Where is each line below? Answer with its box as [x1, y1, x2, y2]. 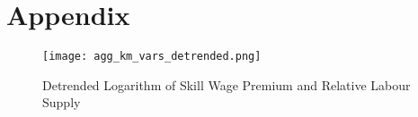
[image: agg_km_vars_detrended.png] [42, 50, 262, 63]
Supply [42, 93, 81, 112]
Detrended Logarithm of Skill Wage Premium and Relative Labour [42, 75, 411, 94]
